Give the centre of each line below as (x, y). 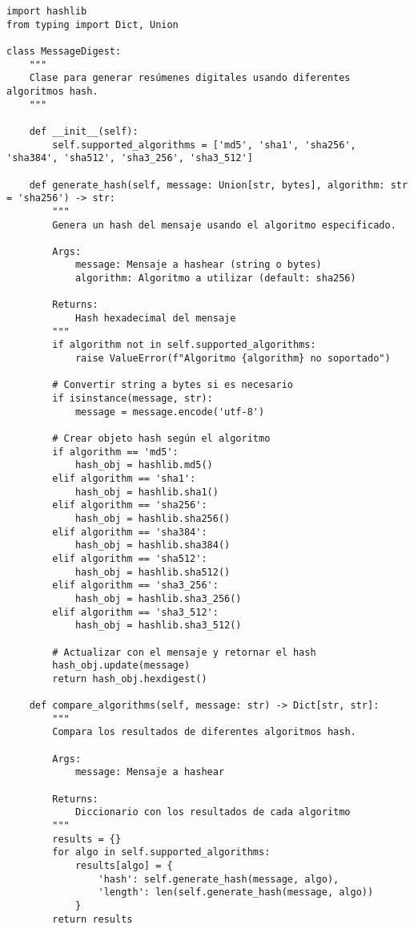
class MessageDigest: (64, 51)
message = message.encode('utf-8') (170, 412)
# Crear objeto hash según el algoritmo (161, 438)
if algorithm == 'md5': (115, 452)
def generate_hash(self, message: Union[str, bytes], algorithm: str (219, 185)
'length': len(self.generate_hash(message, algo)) (236, 893)
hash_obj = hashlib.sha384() (153, 545)
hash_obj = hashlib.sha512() (153, 572)
